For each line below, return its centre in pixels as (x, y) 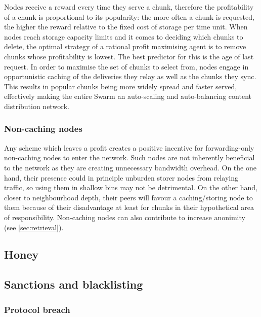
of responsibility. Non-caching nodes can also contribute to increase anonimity (125, 217)
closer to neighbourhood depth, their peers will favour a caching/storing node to (128, 197)
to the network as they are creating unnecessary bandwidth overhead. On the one (130, 167)
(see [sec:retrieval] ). (34, 227)
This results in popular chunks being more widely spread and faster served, (121, 86)
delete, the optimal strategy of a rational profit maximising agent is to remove (125, 46)
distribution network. (37, 106)
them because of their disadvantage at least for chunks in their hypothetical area (129, 207)
